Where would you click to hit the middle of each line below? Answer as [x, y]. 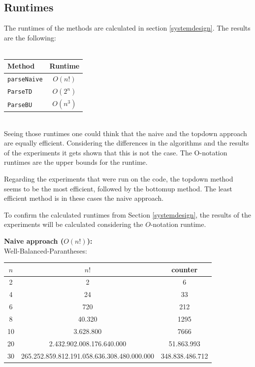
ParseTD [20, 92]
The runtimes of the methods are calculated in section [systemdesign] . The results [127, 28]
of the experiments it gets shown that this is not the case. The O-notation [116, 152]
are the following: [30, 37]
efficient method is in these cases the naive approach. [84, 198]
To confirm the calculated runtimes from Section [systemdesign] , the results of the [127, 214]
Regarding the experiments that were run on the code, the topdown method [119, 178]
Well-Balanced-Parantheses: [46, 250]
